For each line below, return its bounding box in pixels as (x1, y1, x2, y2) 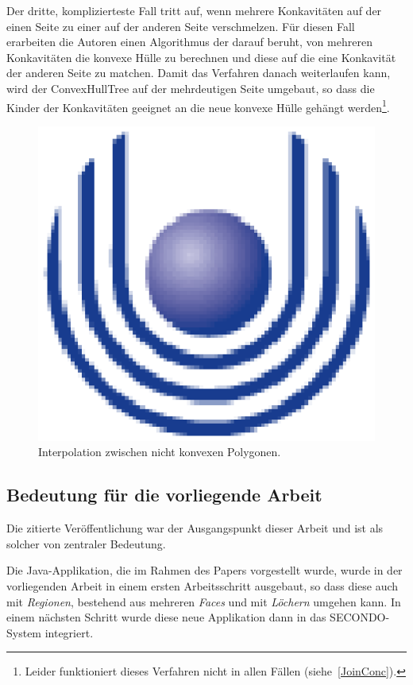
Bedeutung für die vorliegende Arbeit (6, 482, 322, 507)
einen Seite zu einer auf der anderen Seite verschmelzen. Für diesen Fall (6, 17, 355, 34)
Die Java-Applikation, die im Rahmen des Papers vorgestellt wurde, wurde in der (6, 562, 403, 579)
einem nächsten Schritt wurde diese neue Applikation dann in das (6, 609, 326, 625)
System (6, 624, 42, 640)
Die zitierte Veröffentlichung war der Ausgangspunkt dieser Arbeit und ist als (6, 520, 384, 536)
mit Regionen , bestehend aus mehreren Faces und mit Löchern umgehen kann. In (6, 593, 401, 610)
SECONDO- (330, 609, 390, 625)
